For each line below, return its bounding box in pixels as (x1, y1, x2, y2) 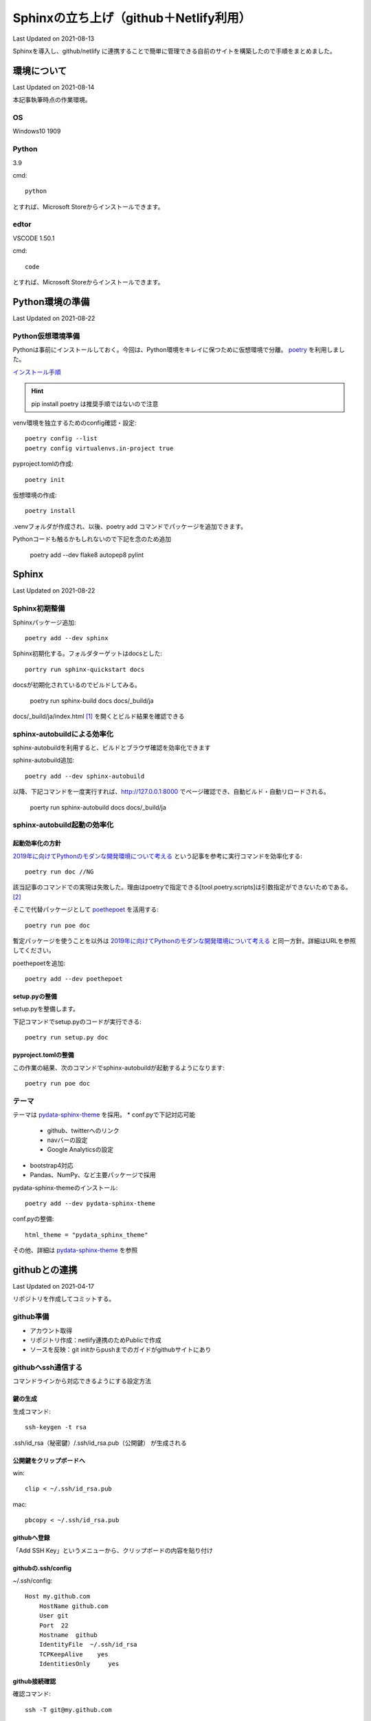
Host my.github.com (25, 1592, 91, 1601)
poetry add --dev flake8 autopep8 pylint (30, 551, 144, 559)
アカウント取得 (30, 1326, 72, 1335)
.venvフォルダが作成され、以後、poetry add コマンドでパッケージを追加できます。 (12, 522, 247, 530)
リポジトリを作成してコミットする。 (12, 1295, 115, 1303)
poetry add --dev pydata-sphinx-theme (25, 1199, 156, 1207)
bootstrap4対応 (30, 1161, 74, 1170)
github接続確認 (12, 1677, 56, 1686)
